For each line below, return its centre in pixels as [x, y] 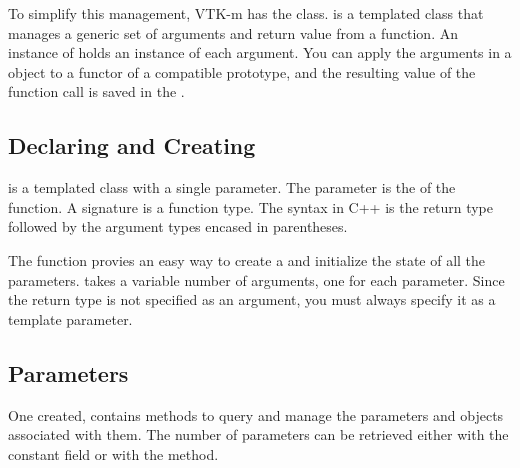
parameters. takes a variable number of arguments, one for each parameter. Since [256, 279]
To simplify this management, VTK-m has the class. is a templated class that [246, 13]
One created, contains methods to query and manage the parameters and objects [256, 414]
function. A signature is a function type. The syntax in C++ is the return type [251, 206]
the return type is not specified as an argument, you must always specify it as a [252, 299]
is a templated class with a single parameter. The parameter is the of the [232, 187]
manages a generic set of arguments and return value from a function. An [233, 32]
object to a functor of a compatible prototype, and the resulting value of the [242, 71]
